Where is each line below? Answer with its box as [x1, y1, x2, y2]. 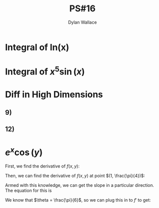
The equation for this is [5, 187, 52, 193]
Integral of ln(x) [5, 41, 70, 53]
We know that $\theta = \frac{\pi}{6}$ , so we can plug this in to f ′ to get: [5, 197, 151, 203]
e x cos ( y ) [5, 145, 43, 158]
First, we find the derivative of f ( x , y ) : [5, 163, 80, 169]
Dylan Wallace [68, 19, 97, 25]
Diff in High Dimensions [5, 89, 103, 100]
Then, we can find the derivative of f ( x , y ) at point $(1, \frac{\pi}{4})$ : [5, 173, 145, 178]
